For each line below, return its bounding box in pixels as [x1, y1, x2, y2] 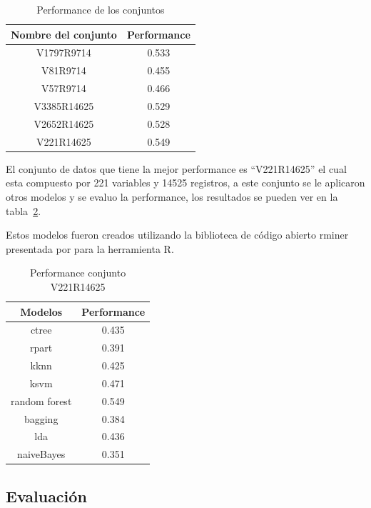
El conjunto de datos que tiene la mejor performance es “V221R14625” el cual [6, 161, 347, 176]
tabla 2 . [6, 203, 41, 218]
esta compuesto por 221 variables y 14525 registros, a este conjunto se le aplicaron [6, 175, 365, 190]
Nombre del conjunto [11, 26, 117, 41]
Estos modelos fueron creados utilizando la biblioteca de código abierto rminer [6, 227, 349, 242]
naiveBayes [17, 447, 66, 462]
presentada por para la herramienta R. [6, 241, 174, 256]
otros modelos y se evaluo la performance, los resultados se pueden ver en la [6, 189, 338, 204]
